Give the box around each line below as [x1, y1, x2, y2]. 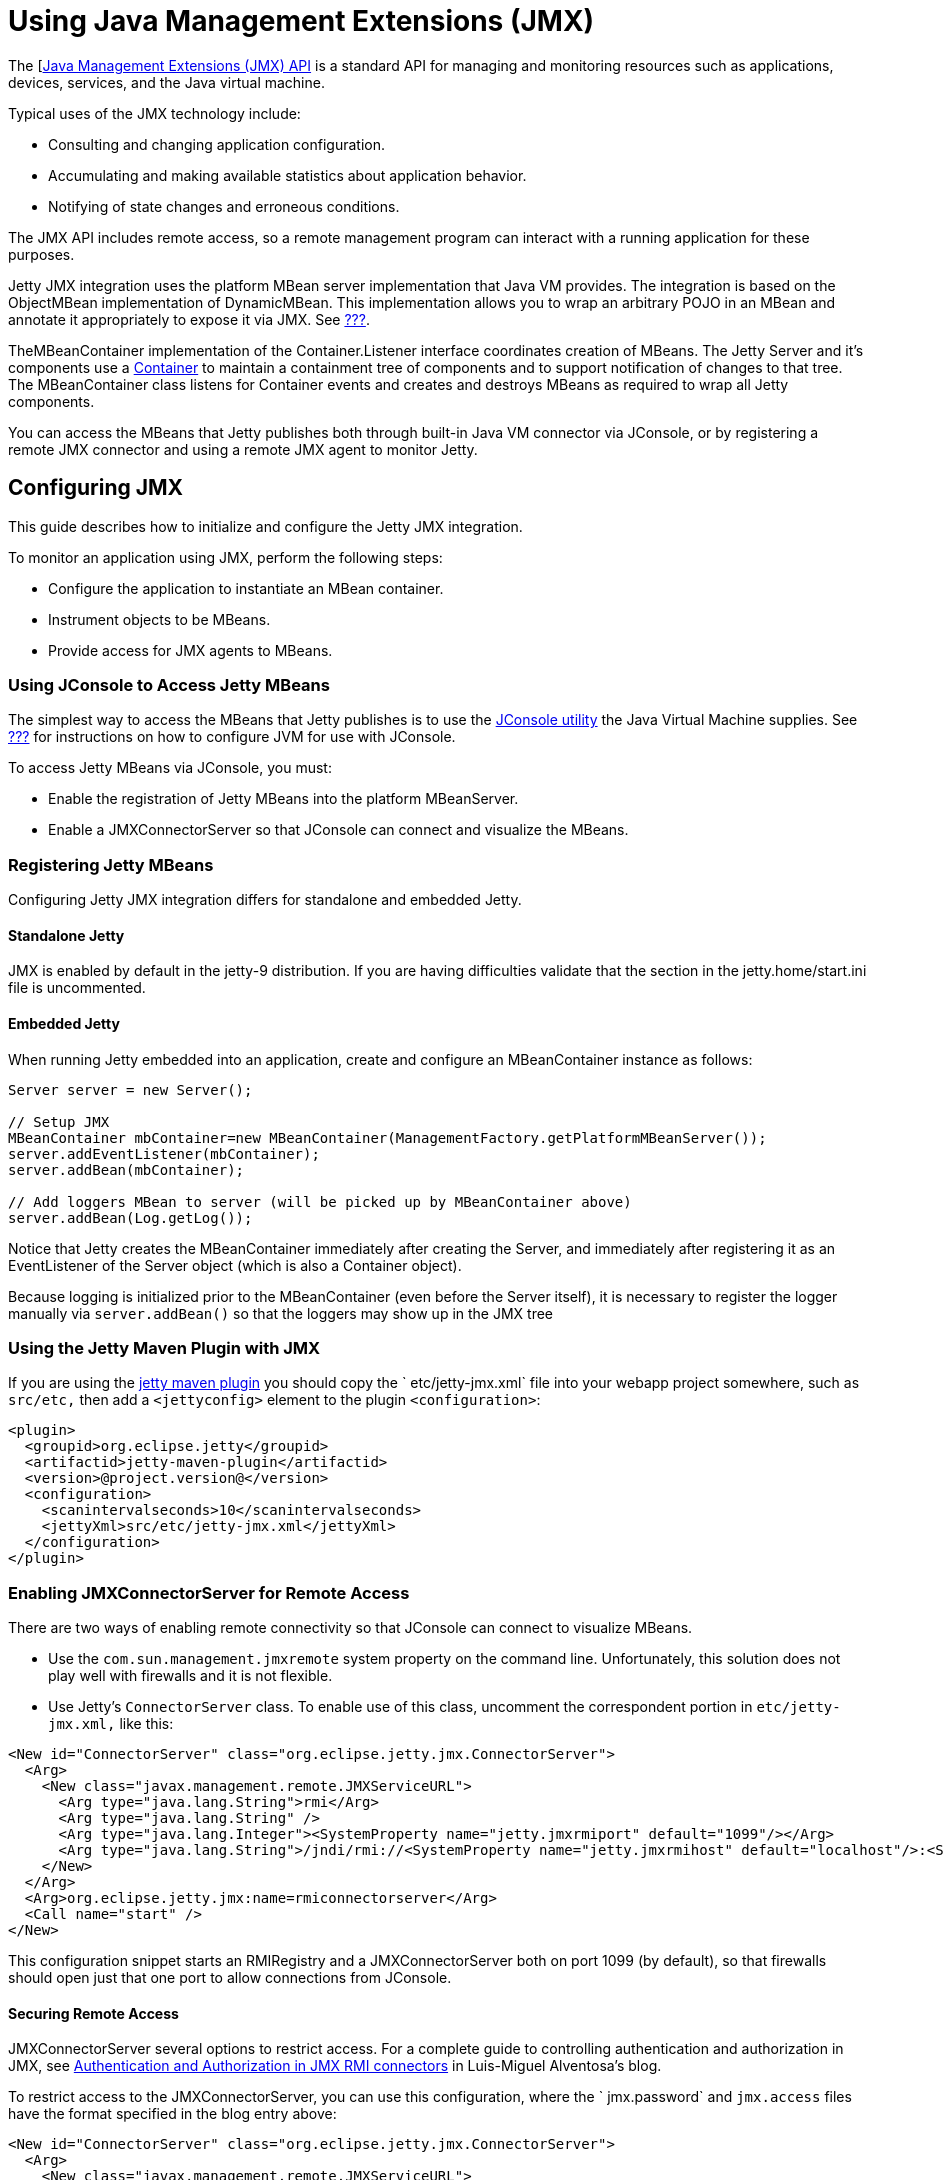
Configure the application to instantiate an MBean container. [48, 579, 444, 597]
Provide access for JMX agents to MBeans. [48, 641, 333, 659]
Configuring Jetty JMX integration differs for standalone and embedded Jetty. [8, 891, 522, 909]
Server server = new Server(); [8, 1081, 253, 1098]
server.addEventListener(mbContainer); [8, 1145, 320, 1162]
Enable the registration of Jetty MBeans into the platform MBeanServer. [48, 790, 519, 808]
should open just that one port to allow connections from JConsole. [8, 1969, 452, 1987]
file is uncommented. [8, 979, 146, 997]
